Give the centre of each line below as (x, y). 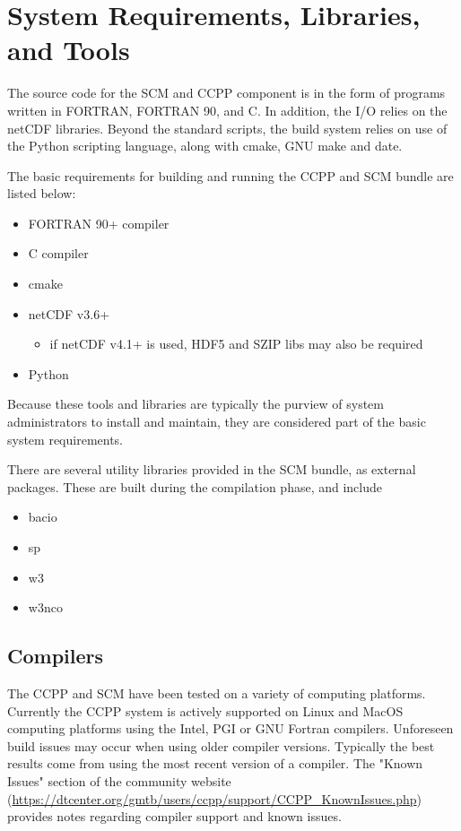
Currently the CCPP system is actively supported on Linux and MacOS (205, 710)
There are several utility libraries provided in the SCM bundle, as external (212, 469)
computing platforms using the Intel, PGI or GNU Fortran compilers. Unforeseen (230, 728)
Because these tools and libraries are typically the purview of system (196, 404)
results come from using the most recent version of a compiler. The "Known (215, 763)
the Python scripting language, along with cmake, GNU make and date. (205, 146)
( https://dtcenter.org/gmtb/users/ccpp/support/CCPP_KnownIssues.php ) (214, 798)
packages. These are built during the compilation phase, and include (195, 486)
